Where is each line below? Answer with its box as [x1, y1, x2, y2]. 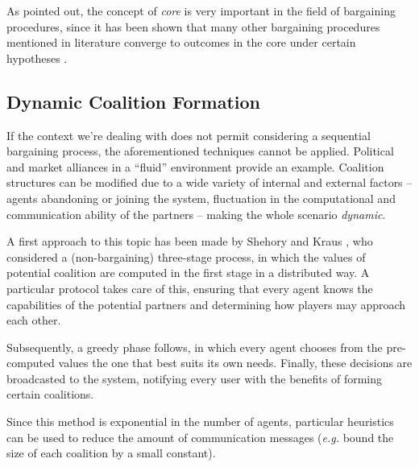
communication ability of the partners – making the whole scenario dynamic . [6, 205, 386, 222]
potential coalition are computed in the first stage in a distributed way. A [6, 264, 370, 281]
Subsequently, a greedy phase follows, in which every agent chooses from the [6, 338, 383, 355]
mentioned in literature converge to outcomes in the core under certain [6, 34, 356, 51]
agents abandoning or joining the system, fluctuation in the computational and [6, 189, 396, 206]
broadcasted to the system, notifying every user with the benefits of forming [6, 370, 383, 386]
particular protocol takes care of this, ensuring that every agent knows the [6, 279, 373, 296]
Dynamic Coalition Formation [6, 89, 260, 114]
